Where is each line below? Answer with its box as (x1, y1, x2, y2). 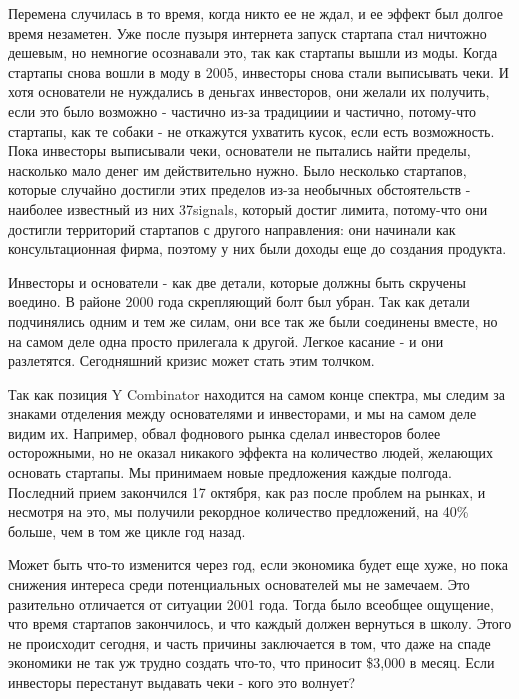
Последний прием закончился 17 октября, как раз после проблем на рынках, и (8, 481, 486, 502)
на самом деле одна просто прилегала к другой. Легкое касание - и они (8, 330, 444, 351)
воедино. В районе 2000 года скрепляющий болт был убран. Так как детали (8, 291, 470, 312)
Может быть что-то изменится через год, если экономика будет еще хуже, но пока (8, 554, 508, 575)
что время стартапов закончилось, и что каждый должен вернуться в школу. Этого (8, 613, 512, 634)
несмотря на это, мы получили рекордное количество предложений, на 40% (8, 501, 469, 522)
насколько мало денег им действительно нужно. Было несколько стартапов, (8, 159, 467, 180)
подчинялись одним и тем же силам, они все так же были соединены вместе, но (8, 310, 498, 331)
